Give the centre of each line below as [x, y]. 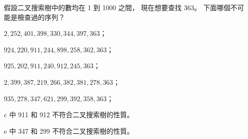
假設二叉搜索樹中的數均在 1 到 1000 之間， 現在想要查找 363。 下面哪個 [117, 7]
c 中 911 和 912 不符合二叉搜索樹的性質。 [69, 115]
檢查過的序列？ [41, 17]
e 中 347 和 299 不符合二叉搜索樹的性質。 [69, 131]
